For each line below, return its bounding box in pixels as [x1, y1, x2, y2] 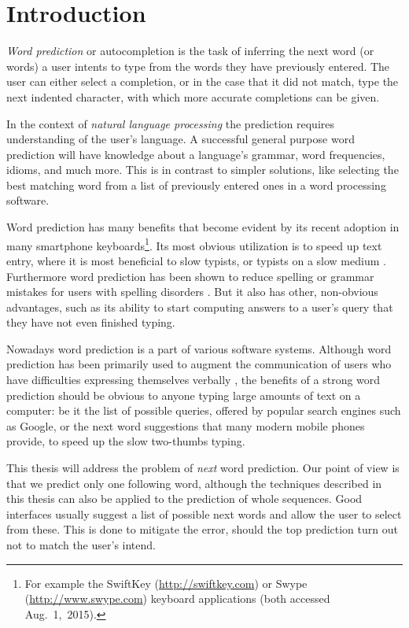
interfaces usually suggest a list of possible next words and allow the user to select [6, 505, 402, 522]
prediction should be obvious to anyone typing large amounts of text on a [6, 386, 361, 403]
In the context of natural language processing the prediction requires [6, 115, 335, 131]
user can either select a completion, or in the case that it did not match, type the [6, 73, 399, 90]
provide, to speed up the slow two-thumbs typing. [6, 433, 245, 449]
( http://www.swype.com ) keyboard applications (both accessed [24, 590, 330, 607]
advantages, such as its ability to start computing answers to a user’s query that [6, 298, 393, 315]
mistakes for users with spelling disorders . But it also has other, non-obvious [6, 283, 378, 300]
